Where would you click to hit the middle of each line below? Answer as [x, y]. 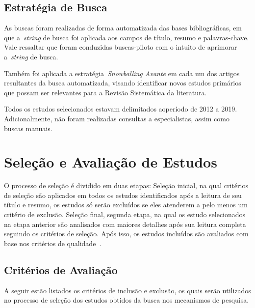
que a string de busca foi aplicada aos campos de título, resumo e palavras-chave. [127, 37]
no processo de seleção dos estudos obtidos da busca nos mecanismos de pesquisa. [127, 300]
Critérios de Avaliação [61, 269]
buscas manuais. [28, 128]
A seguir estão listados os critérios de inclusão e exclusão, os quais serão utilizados [127, 290]
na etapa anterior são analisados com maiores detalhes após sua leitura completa [125, 224]
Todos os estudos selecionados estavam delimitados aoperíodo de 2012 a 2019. [121, 109]
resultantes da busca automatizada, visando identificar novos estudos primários [123, 83]
